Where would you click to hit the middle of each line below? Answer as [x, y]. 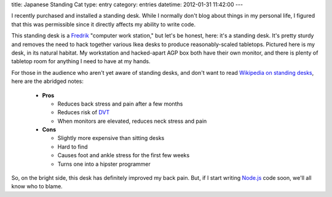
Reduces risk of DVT [84, 112]
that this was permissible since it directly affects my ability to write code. [104, 24]
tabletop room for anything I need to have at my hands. [81, 61]
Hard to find [73, 147]
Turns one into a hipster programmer [104, 164]
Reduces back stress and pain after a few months [120, 104]
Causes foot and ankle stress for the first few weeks [124, 155]
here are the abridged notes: [48, 81]
